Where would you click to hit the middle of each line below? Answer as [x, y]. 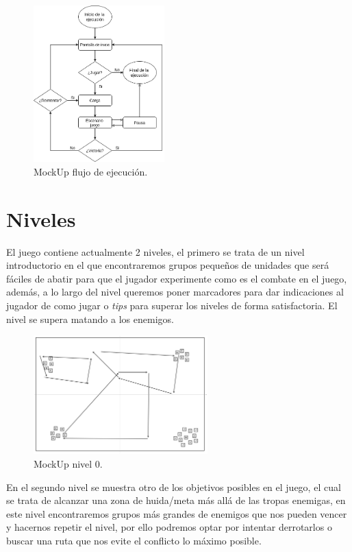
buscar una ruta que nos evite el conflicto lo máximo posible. [134, 541]
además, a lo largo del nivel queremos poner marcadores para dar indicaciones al [175, 292]
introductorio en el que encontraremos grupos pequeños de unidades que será [168, 265]
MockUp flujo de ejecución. [91, 171]
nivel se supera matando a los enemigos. [90, 319]
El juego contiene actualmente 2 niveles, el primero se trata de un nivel [155, 251]
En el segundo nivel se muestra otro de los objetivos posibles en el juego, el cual [174, 487]
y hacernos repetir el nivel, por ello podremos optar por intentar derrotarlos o [169, 527]
